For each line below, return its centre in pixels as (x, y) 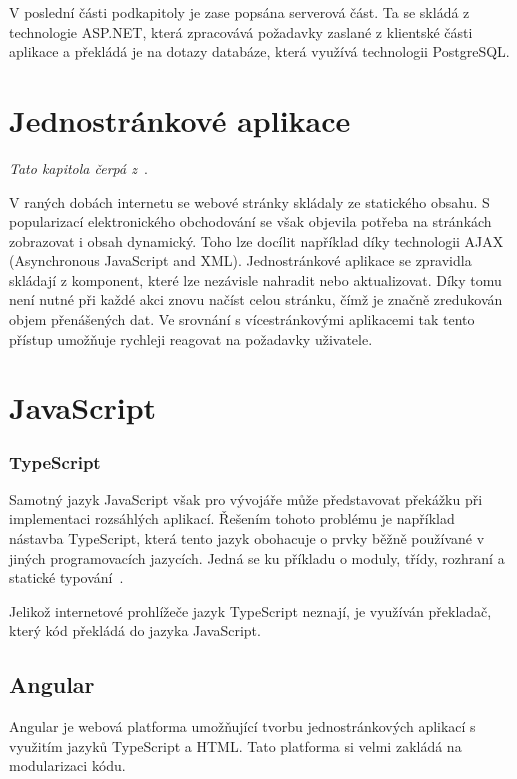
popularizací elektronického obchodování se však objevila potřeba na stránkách (250, 221)
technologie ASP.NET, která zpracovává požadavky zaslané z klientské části (241, 31)
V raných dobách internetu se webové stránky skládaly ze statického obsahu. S (249, 201)
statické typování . (66, 577)
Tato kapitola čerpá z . (78, 167)
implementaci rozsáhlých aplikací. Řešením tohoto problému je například (232, 518)
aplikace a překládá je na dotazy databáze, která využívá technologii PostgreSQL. (259, 51)
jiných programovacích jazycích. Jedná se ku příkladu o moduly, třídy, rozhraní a (257, 557)
